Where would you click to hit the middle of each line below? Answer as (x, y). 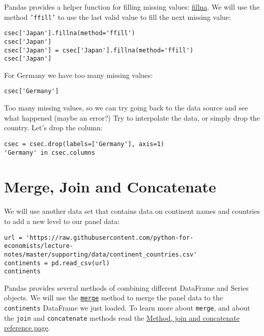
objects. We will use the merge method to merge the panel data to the (113, 298)
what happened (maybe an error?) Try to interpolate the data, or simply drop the (132, 117)
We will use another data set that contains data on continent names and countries (132, 211)
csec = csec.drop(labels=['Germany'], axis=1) (84, 144)
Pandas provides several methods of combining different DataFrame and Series (126, 287)
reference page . (27, 328)
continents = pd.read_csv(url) (57, 263)
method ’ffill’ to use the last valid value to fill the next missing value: (118, 17)
